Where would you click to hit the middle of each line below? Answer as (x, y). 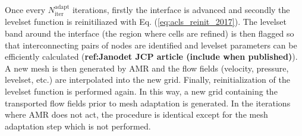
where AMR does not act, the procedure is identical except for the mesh (136, 114)
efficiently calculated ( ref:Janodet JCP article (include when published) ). (151, 56)
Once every (25, 9)
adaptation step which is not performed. (78, 126)
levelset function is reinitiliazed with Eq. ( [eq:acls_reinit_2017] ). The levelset (146, 22)
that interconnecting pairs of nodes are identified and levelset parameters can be (151, 45)
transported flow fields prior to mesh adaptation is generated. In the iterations (148, 103)
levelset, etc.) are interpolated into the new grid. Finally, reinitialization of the (147, 80)
